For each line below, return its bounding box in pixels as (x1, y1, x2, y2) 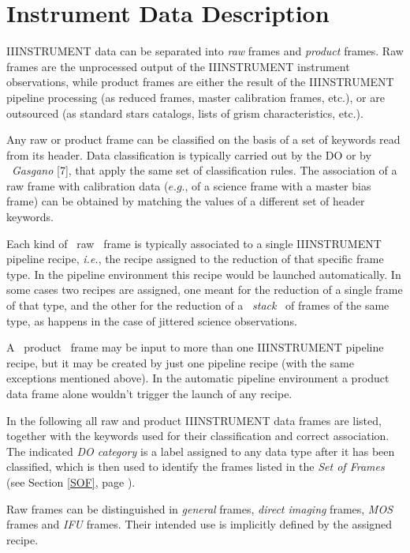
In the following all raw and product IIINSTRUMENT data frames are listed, (6, 412, 382, 428)
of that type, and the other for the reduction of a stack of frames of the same (6, 297, 389, 314)
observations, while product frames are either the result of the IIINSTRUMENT (6, 73, 394, 90)
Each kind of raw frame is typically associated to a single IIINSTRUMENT (6, 235, 382, 251)
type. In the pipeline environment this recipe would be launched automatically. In (6, 265, 401, 282)
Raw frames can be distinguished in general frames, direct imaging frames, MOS (6, 500, 393, 517)
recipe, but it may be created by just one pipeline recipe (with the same (6, 354, 354, 371)
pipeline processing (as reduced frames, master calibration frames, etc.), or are (6, 88, 385, 105)
